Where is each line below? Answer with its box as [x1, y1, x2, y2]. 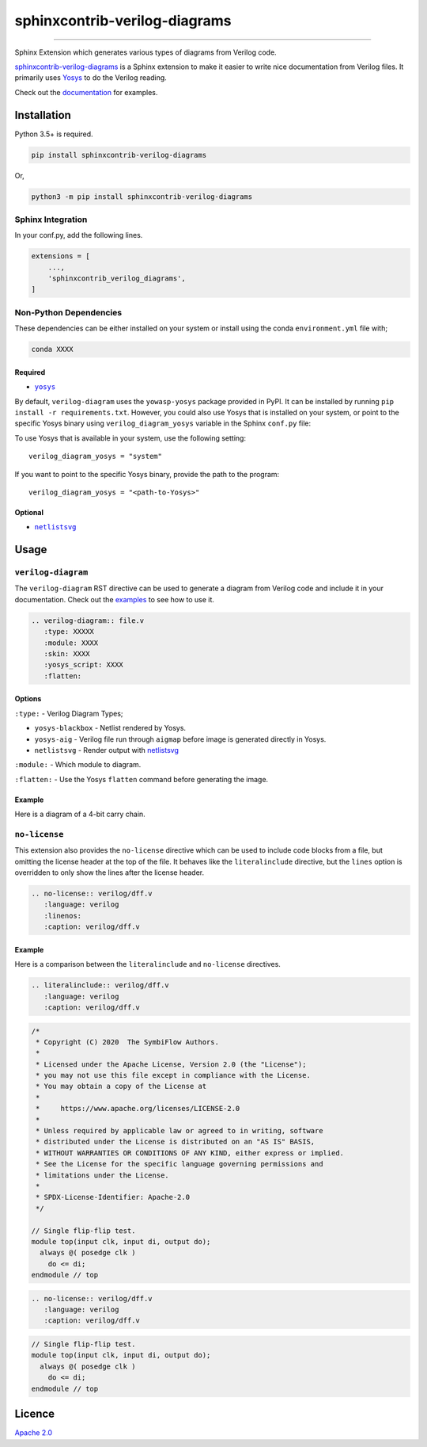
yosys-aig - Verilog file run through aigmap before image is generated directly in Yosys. [34, 734, 327, 744]
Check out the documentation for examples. [14, 87, 158, 97]
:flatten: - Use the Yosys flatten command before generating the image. [14, 774, 269, 784]
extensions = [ [31, 252, 90, 261]
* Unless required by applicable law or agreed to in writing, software [36, 1126, 323, 1136]
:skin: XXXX [43, 650, 90, 658]
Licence [14, 1407, 55, 1421]
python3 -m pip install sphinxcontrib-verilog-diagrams [31, 192, 253, 201]
